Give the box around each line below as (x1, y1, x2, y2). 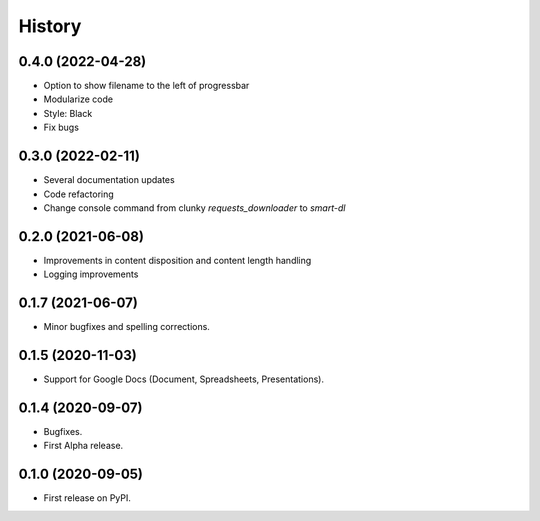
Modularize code (43, 93, 114, 105)
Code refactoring (43, 188, 114, 200)
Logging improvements (43, 268, 139, 280)
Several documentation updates (43, 174, 175, 186)
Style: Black (43, 107, 93, 119)
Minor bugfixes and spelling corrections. (43, 321, 210, 333)
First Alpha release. (43, 440, 124, 452)
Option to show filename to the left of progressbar (43, 80, 250, 92)
